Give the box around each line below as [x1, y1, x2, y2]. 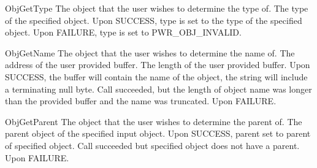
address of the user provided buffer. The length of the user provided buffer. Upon [5, 58, 310, 71]
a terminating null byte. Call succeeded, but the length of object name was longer [5, 82, 312, 95]
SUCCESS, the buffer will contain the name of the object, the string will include [5, 70, 308, 83]
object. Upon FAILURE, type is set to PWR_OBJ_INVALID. [5, 26, 242, 39]
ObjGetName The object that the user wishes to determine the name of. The [5, 46, 295, 59]
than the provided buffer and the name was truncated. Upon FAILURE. [5, 94, 277, 107]
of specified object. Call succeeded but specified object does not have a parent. [5, 139, 300, 151]
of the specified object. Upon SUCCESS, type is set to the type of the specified [5, 13, 302, 26]
